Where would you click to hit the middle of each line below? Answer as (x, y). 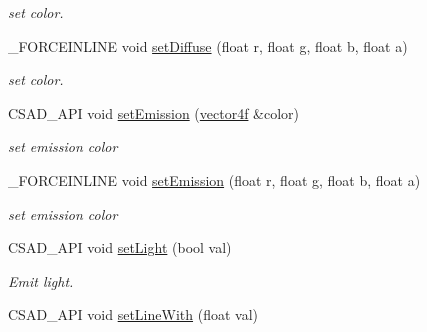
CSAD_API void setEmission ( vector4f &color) (154, 112)
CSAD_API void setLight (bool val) (120, 247)
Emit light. (41, 280)
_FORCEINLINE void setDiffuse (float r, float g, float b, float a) (208, 45)
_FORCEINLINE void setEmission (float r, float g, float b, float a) (214, 179)
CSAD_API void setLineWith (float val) (133, 314)
